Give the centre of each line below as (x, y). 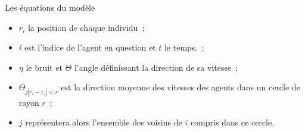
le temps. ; (184, 47)
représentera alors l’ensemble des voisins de (104, 122)
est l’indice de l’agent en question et (90, 47)
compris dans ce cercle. (232, 122)
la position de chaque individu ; (86, 27)
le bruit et (44, 67)
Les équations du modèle (50, 7)
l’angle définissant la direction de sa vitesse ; (156, 67)
